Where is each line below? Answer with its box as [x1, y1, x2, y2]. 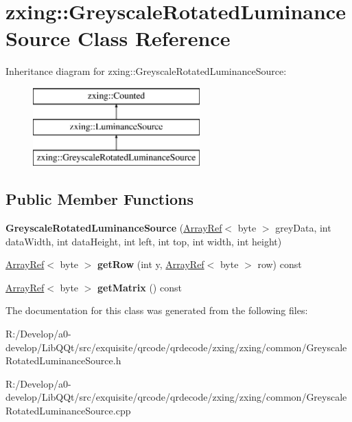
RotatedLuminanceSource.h [5, 353, 121, 368]
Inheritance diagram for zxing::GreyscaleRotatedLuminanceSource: [5, 64, 287, 78]
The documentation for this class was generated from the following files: [5, 303, 308, 318]
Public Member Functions [5, 188, 193, 210]
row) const [257, 257, 302, 271]
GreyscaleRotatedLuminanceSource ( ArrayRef [5, 221, 222, 235]
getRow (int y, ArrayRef [97, 257, 204, 271]
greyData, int [275, 221, 331, 235]
